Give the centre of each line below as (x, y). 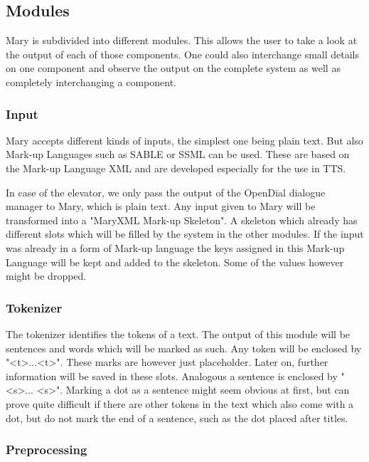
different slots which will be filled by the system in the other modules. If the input (185, 234)
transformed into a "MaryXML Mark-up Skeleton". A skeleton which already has (182, 220)
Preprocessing (47, 450)
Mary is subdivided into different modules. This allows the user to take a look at (182, 40)
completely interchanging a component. (91, 82)
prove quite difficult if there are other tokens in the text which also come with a (180, 403)
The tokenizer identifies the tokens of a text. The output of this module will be (178, 334)
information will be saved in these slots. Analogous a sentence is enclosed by (172, 376)
